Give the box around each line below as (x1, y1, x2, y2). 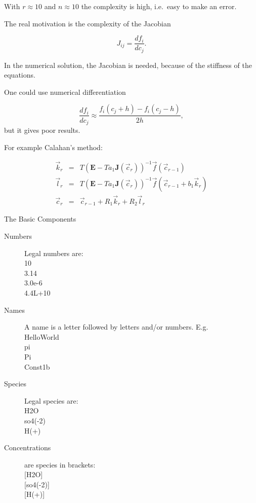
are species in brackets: (24, 459, 96, 470)
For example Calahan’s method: (4, 141, 103, 152)
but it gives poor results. (4, 124, 80, 135)
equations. (4, 69, 35, 80)
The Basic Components (4, 213, 76, 224)
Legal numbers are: (24, 247, 83, 258)
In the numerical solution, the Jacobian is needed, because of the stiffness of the (4, 59, 252, 70)
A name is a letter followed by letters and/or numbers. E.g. (24, 321, 208, 332)
